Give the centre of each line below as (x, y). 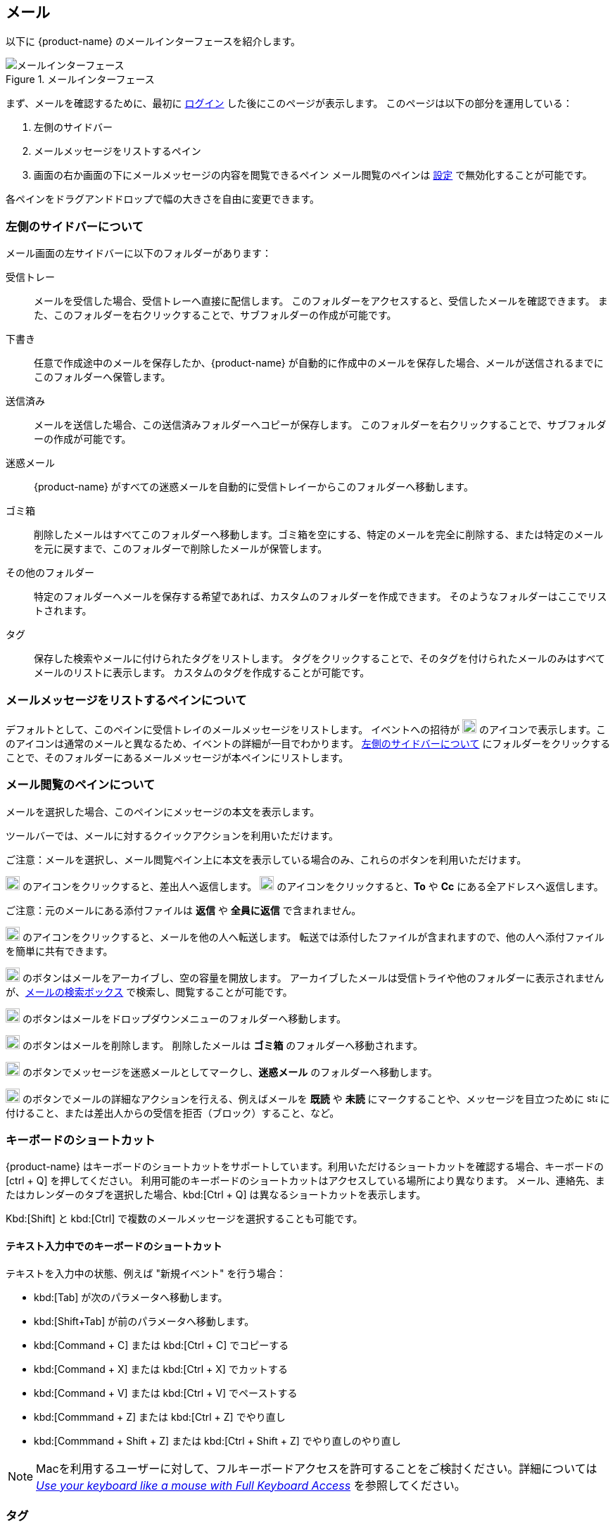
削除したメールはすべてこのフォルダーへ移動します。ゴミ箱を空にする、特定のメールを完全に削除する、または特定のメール (319, 535)
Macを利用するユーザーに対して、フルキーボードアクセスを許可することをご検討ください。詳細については (317, 1468)
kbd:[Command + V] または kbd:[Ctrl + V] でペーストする (166, 1393)
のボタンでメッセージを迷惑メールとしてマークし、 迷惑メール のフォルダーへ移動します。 (230, 1072)
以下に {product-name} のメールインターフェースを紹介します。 (153, 42)
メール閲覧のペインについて (81, 785)
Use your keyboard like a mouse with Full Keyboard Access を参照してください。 (251, 1485)
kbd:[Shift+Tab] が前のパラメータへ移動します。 (144, 1321)
